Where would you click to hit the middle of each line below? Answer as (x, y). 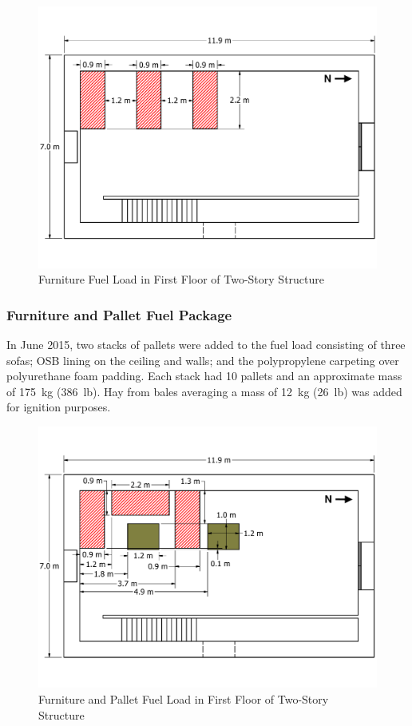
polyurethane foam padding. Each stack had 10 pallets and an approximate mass (204, 376)
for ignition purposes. (59, 407)
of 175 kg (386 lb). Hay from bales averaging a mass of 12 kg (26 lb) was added (204, 391)
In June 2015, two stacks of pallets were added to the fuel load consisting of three (206, 344)
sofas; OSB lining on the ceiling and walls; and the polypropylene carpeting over (203, 360)
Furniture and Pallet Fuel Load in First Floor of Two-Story (184, 699)
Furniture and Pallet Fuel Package (119, 314)
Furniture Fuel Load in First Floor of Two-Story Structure (182, 279)
